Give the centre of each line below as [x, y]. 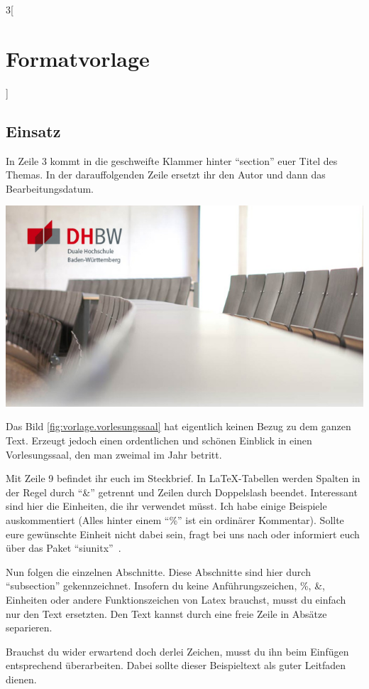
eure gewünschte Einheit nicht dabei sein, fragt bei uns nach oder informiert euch [183, 534]
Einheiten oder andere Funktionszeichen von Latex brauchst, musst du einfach [176, 599]
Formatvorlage [78, 58]
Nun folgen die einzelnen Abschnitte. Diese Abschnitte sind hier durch [158, 571]
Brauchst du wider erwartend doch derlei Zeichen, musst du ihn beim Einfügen [177, 651]
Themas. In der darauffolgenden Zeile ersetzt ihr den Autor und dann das [166, 175]
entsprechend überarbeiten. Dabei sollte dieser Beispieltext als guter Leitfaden [176, 665]
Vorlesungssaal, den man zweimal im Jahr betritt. [114, 454]
